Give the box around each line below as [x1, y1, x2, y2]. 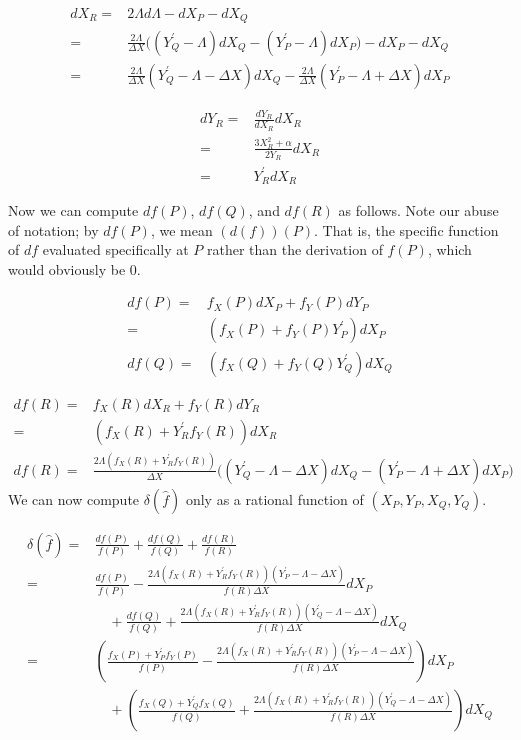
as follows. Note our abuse [338, 200, 499, 221]
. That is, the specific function [313, 219, 499, 240]
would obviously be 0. [8, 258, 141, 279]
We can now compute [8, 488, 140, 509]
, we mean [150, 219, 213, 240]
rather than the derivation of [207, 239, 383, 260]
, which [427, 239, 472, 260]
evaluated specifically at [42, 239, 189, 260]
